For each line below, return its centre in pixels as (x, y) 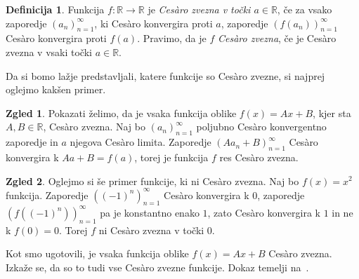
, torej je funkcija (171, 157)
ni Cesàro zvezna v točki (151, 230)
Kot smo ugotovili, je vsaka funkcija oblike (97, 253)
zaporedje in (32, 142)
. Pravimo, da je (172, 38)
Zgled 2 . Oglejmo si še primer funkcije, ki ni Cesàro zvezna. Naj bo (152, 181)
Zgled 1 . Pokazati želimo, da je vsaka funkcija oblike (121, 113)
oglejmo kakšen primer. (56, 89)
